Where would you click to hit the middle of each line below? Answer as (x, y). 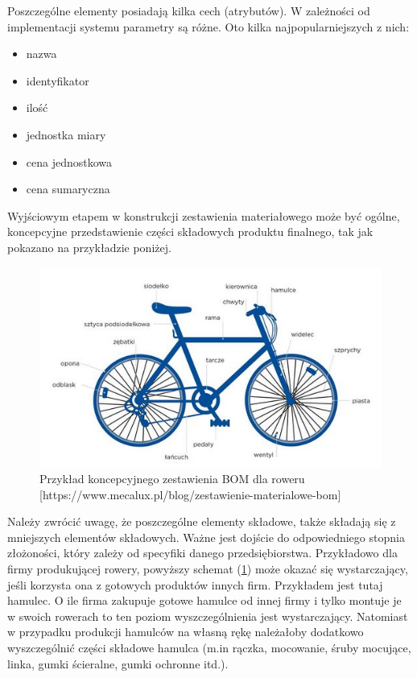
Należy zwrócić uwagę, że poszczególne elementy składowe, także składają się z (202, 521)
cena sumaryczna (68, 189)
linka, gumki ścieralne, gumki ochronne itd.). (118, 663)
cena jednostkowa (69, 161)
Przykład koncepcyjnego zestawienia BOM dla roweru (172, 479)
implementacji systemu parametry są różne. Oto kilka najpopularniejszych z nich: (208, 26)
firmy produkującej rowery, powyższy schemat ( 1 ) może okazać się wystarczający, (208, 569)
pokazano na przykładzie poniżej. (89, 247)
